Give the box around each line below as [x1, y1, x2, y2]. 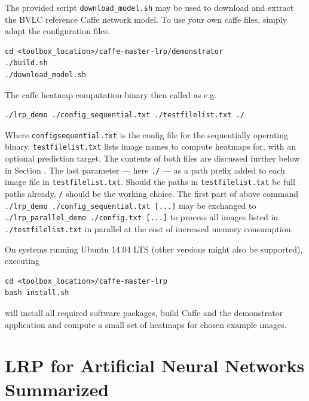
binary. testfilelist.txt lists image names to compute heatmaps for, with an [5, 140, 296, 153]
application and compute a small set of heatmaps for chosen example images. [5, 318, 287, 330]
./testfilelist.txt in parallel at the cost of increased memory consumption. [5, 223, 293, 235]
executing [5, 254, 39, 267]
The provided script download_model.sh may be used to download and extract [5, 1, 294, 13]
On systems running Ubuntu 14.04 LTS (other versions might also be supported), [5, 242, 303, 255]
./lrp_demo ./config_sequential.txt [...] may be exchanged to [5, 199, 256, 211]
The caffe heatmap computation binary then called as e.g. [5, 88, 216, 101]
